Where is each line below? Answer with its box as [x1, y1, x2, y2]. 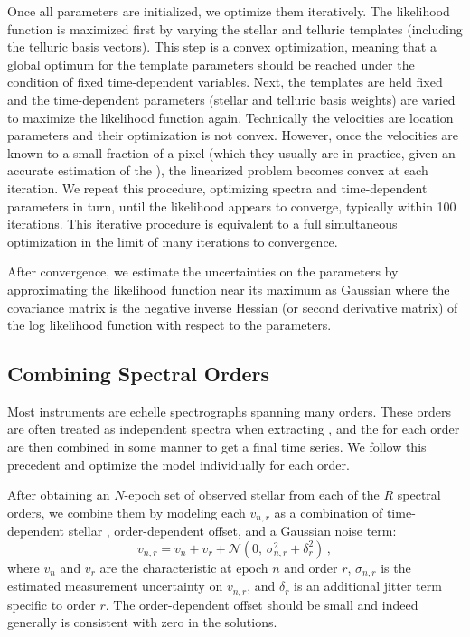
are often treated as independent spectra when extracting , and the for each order [7, 419, 460, 438]
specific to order [7, 595, 96, 614]
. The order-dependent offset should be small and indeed [105, 595, 418, 614]
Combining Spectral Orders [7, 360, 269, 388]
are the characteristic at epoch [99, 557, 268, 576]
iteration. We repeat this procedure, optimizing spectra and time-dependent [7, 178, 428, 197]
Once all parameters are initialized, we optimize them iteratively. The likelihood [7, 2, 450, 20]
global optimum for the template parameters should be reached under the [7, 54, 415, 73]
